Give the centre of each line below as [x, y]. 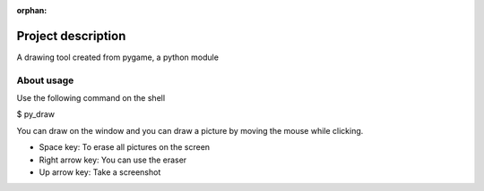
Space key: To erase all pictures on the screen [125, 147]
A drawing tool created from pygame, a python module [118, 57]
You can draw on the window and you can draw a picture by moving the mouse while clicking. [190, 130]
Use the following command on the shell [91, 98]
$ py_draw [36, 114]
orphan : [32, 10]
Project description [71, 36]
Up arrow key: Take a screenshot [100, 172]
